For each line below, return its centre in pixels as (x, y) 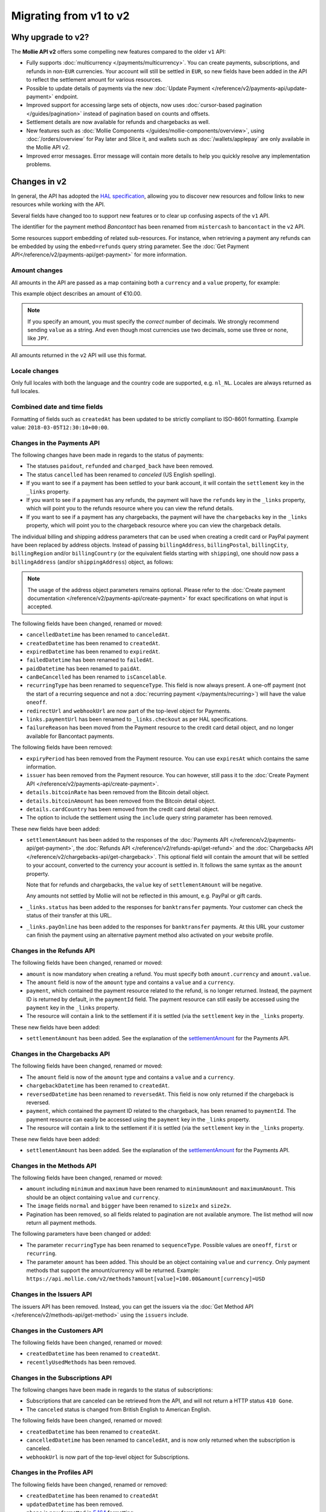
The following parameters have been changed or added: (81, 1234)
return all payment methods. (61, 1223)
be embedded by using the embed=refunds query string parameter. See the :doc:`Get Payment (130, 246)
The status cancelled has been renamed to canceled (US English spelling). (121, 474)
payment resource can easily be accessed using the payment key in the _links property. (138, 1119)
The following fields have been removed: (62, 748)
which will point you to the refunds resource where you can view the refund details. (130, 509)
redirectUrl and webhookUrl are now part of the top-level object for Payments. (129, 711)
